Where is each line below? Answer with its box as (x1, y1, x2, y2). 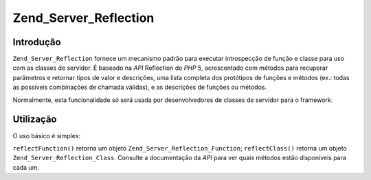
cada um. (12, 163, 39, 171)
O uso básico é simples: (12, 131, 81, 140)
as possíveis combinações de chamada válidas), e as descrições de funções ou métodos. (12, 83, 267, 92)
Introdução (12, 36, 61, 48)
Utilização (12, 114, 57, 125)
